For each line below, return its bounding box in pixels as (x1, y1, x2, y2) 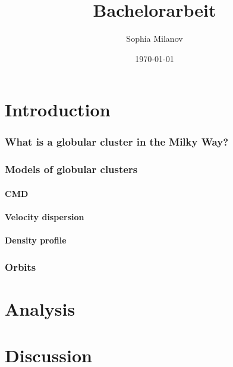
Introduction (5, 97, 111, 122)
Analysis (5, 296, 75, 320)
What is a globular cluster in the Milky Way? (5, 134, 229, 149)
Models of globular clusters (5, 162, 138, 177)
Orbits (5, 259, 36, 274)
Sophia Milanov (126, 32, 183, 45)
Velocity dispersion (5, 210, 84, 223)
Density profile (5, 234, 67, 246)
